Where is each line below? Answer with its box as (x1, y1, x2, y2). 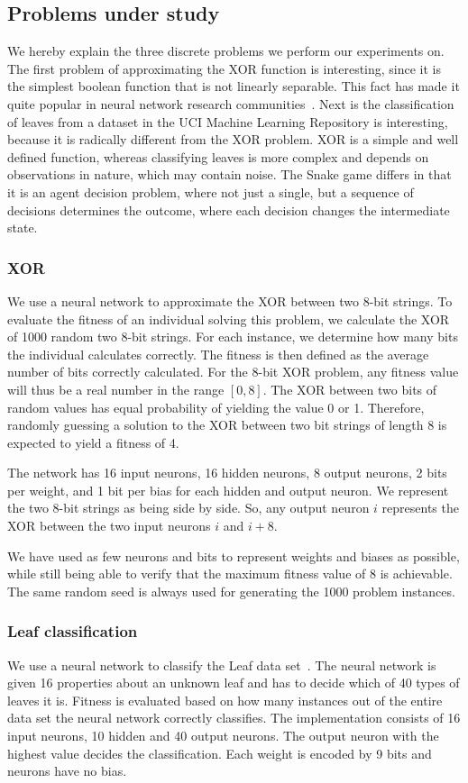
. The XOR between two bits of (262, 379, 437, 398)
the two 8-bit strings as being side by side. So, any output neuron (7, 498, 370, 517)
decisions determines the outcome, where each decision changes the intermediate (7, 200, 450, 219)
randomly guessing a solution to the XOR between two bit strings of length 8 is (7, 415, 447, 434)
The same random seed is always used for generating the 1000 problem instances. (7, 581, 455, 600)
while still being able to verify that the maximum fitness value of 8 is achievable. (7, 564, 453, 583)
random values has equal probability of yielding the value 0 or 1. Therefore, (7, 397, 425, 416)
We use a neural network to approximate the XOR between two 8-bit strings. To (7, 291, 453, 310)
